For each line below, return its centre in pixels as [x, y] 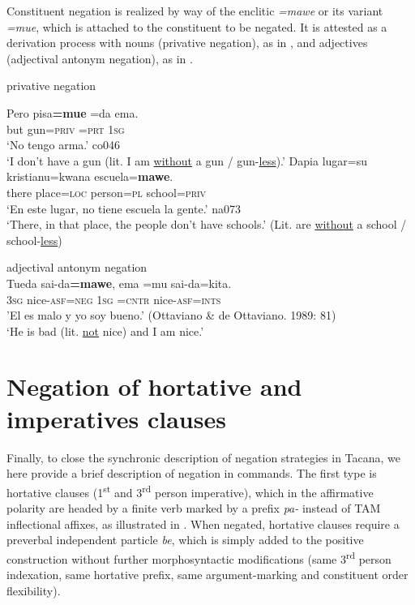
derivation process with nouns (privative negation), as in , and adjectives [187, 43]
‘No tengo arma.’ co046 [64, 145]
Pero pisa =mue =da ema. [73, 112]
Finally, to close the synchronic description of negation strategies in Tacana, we [204, 457]
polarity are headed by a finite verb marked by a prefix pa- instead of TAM [194, 508]
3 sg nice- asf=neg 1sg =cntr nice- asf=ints [114, 299]
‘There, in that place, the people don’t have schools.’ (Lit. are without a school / [207, 224]
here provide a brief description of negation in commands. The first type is [192, 473]
